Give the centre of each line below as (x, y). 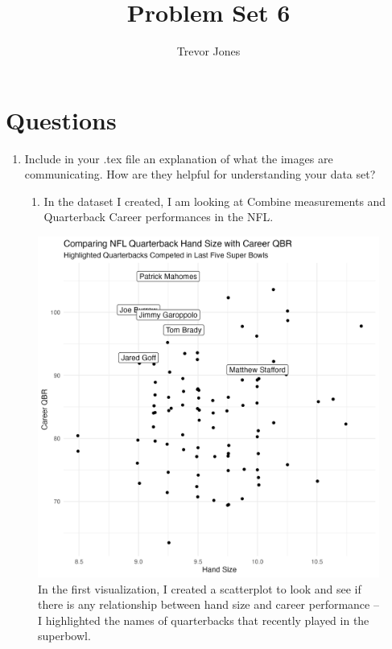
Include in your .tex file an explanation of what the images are (179, 158)
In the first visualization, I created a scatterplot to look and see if (200, 588)
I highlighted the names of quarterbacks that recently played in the (204, 620)
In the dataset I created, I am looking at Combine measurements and (215, 201)
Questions (61, 119)
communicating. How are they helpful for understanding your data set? (200, 174)
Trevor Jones (208, 51)
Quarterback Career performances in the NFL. (159, 217)
